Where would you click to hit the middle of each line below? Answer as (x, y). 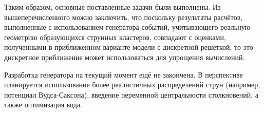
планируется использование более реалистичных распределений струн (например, (132, 84)
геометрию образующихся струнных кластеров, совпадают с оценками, (115, 37)
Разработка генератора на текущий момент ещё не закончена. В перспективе (124, 74)
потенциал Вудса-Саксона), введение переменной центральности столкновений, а (131, 94)
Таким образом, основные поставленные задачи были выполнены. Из (112, 7)
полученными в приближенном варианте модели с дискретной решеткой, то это (129, 47)
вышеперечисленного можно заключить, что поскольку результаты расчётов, (124, 17)
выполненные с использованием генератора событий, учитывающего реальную (127, 27)
